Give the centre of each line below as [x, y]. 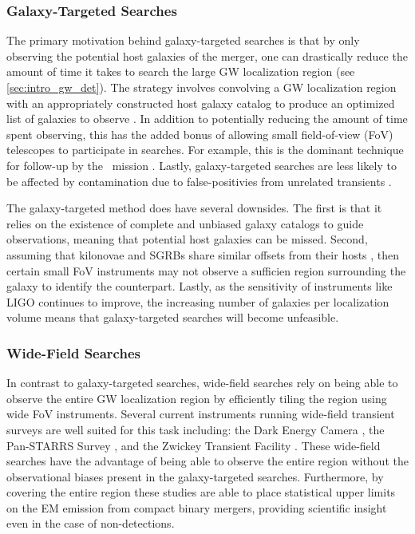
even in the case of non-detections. [91, 523]
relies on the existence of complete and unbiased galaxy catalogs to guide [185, 223]
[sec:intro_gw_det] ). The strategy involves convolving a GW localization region [202, 87]
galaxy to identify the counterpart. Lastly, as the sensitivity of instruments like [200, 286]
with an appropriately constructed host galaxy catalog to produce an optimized [201, 103]
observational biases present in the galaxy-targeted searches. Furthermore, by [195, 476]
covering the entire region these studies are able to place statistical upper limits [201, 492]
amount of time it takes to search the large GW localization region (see [181, 71]
